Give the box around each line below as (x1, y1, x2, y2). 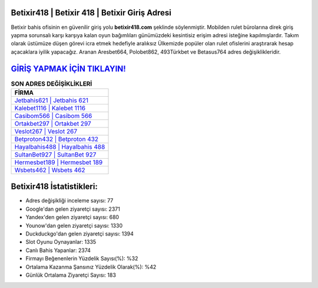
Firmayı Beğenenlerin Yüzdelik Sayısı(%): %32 (25, 255, 138, 262)
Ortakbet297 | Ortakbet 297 (14, 119, 91, 127)
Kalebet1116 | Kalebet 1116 (14, 104, 86, 112)
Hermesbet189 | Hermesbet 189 (14, 158, 103, 166)
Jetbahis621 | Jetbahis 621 (14, 96, 88, 104)
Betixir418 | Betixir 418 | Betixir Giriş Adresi (11, 8, 172, 18)
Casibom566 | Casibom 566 (14, 112, 92, 120)
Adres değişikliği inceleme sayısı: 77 (25, 197, 114, 204)
